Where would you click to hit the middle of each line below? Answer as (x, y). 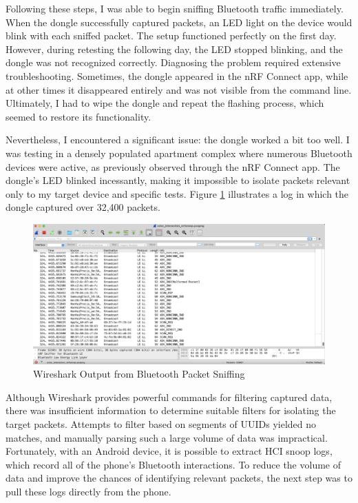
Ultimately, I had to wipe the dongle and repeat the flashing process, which (165, 103)
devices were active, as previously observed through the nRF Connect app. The (173, 166)
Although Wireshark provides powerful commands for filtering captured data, (169, 397)
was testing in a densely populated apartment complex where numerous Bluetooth (179, 153)
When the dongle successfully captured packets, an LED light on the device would (179, 22)
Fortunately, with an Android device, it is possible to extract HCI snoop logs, (169, 451)
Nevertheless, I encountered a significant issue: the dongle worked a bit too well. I (178, 140)
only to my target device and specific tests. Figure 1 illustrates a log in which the (177, 193)
